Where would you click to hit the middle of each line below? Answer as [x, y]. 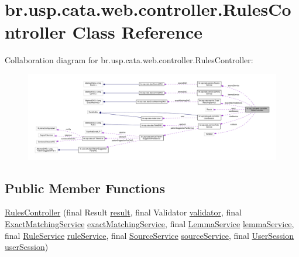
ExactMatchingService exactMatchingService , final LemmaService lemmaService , [149, 224]
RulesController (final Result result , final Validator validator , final [123, 212]
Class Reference [137, 32]
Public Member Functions [85, 188]
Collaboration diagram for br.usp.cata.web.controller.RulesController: [129, 60]
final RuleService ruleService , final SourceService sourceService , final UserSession [149, 235]
